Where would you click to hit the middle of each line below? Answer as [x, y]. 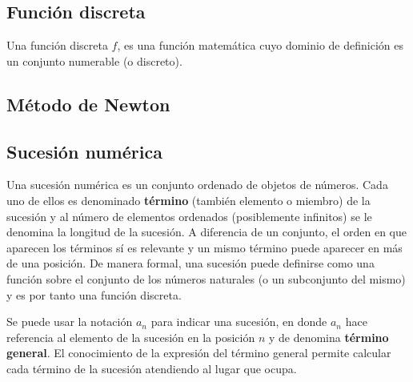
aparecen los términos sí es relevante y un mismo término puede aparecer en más [204, 247]
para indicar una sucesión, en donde [239, 322]
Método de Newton [88, 104]
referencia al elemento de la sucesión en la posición [131, 337]
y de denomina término [329, 337]
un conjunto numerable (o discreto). [94, 60]
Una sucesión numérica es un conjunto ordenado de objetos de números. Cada [197, 185]
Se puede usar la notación [70, 322]
